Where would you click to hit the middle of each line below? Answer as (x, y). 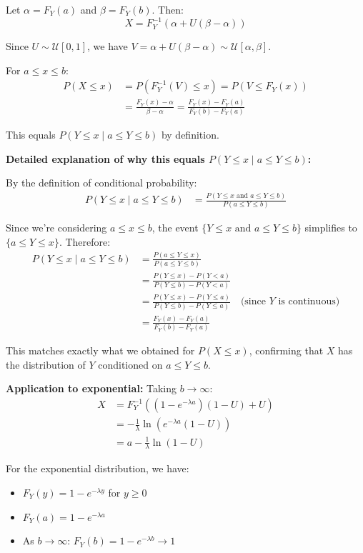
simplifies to (331, 228)
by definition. (190, 134)
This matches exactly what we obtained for (100, 350)
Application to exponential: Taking (91, 388)
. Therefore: (85, 241)
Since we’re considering (56, 228)
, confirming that (286, 350)
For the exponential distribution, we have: (98, 468)
